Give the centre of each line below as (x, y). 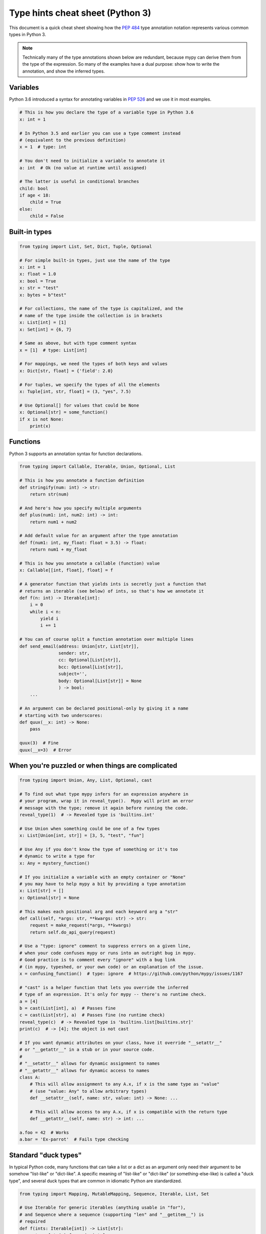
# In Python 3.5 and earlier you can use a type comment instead (100, 133)
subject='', (73, 674)
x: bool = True (38, 281)
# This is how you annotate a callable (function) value (90, 563)
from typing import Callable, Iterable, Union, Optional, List (98, 467)
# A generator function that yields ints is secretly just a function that (113, 584)
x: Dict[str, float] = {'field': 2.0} (66, 371)
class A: (30, 1077)
